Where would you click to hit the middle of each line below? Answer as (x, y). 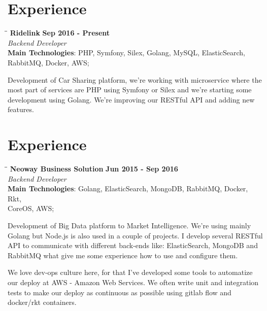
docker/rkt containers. (42, 302)
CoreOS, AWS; (31, 208)
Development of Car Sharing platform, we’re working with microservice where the (135, 79)
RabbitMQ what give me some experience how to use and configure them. (123, 255)
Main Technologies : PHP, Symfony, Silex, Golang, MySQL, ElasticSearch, (127, 53)
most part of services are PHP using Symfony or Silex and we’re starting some (130, 90)
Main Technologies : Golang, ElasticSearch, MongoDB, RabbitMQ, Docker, (128, 188)
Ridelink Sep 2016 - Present (60, 33)
